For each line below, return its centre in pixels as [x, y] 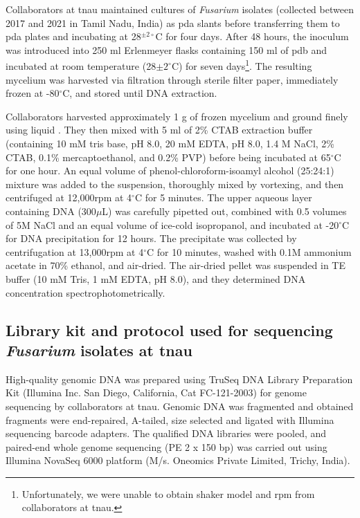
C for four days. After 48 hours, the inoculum [252, 36]
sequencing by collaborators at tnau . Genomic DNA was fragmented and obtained [180, 406]
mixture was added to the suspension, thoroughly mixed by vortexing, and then [175, 184]
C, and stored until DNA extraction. [140, 93]
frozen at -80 [33, 93]
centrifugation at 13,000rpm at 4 [75, 251]
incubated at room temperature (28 [81, 66]
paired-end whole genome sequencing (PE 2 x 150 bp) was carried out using [166, 446]
